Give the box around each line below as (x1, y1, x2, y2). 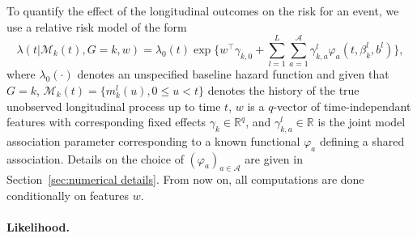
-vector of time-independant (273, 97, 411, 114)
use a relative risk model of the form (6, 18, 187, 35)
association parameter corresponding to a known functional (6, 132, 300, 149)
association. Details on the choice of (6, 150, 184, 167)
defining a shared (319, 132, 405, 149)
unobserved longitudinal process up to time (6, 97, 221, 114)
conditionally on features (6, 187, 130, 204)
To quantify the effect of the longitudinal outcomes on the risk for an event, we (6, 2, 399, 19)
